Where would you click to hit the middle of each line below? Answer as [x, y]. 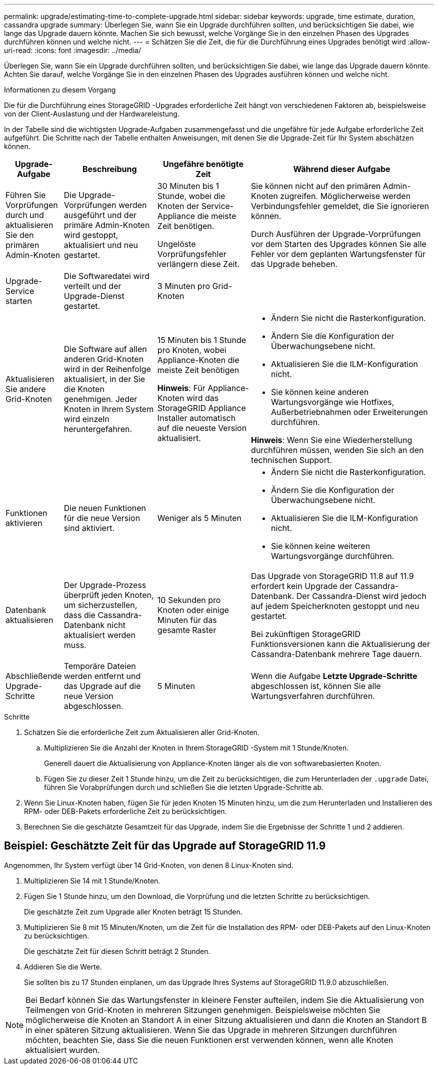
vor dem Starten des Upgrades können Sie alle [339, 244]
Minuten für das [187, 620]
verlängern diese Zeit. [198, 264]
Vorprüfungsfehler [192, 254]
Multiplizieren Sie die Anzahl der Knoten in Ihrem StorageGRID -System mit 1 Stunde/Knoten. [196, 748]
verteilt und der [92, 286]
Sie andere [26, 389]
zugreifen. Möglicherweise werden [345, 196]
